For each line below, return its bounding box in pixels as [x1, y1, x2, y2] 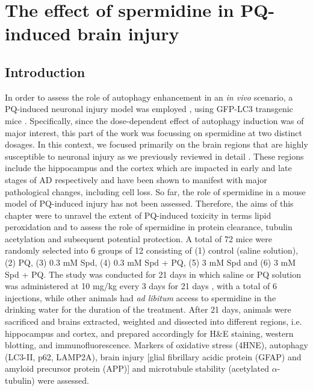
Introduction [5, 62, 85, 81]
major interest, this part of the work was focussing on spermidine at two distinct [5, 126, 302, 139]
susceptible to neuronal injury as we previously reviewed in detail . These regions [5, 149, 304, 162]
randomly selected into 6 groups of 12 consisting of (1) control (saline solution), [5, 244, 299, 257]
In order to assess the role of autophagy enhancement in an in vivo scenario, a [5, 90, 293, 103]
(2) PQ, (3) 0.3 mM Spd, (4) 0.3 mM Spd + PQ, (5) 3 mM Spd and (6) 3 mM [5, 256, 296, 269]
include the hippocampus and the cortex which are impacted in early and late [5, 161, 292, 174]
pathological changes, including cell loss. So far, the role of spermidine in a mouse [5, 185, 306, 198]
